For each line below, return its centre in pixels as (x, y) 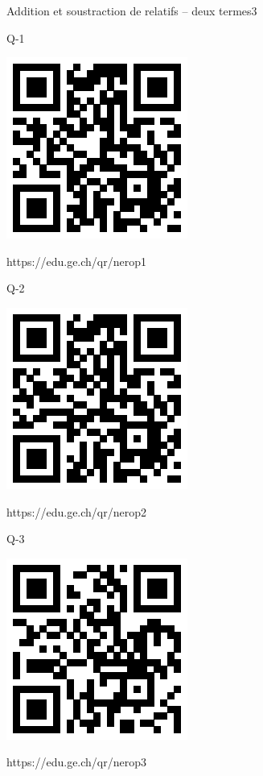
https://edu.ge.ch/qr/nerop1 (77, 261)
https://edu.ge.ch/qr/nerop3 (77, 762)
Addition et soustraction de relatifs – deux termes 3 (132, 10)
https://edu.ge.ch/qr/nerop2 (77, 511)
